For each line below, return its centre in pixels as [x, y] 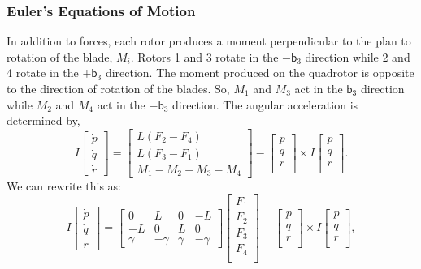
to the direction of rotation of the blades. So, [118, 88]
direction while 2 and [358, 56]
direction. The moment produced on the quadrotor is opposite [260, 73]
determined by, [43, 120]
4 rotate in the [43, 73]
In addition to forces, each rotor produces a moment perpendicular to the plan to [209, 41]
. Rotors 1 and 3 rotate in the [204, 56]
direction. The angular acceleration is [265, 104]
